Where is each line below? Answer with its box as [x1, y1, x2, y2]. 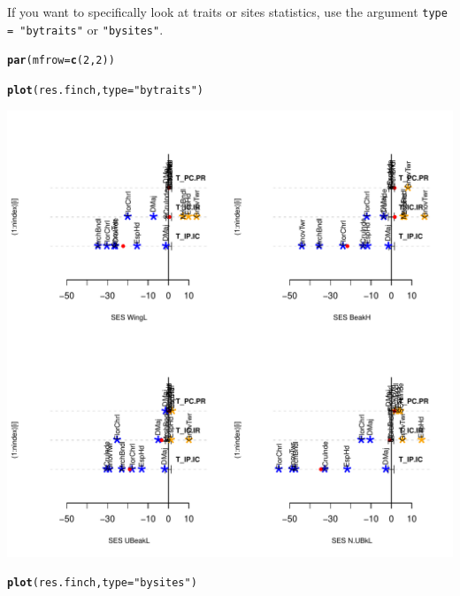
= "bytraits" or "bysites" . [7, 19, 164, 38]
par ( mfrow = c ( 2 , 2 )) [7, 54, 115, 67]
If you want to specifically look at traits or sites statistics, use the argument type [7, 3, 448, 20]
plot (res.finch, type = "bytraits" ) [7, 83, 203, 97]
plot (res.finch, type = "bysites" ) [7, 577, 197, 590]
